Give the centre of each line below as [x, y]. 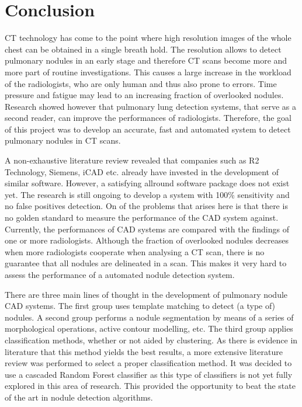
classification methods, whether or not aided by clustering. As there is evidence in [151, 340]
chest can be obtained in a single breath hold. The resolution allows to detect [143, 49]
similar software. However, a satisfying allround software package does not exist [147, 183]
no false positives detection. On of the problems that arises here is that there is [146, 206]
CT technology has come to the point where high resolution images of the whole [148, 38]
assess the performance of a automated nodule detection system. [120, 274]
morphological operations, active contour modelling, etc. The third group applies [149, 328]
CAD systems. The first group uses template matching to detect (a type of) [140, 306]
